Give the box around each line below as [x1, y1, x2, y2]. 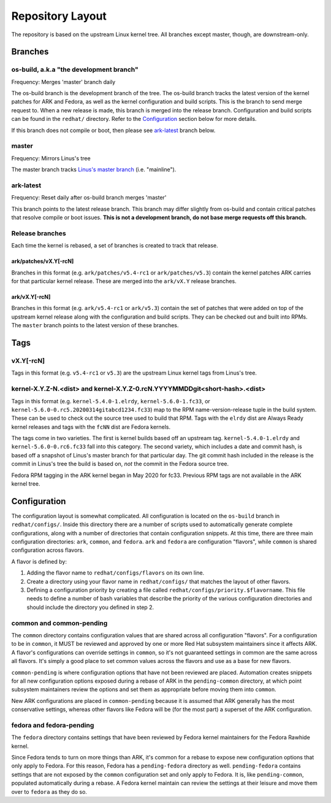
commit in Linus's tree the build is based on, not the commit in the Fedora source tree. [11, 460, 229, 468]
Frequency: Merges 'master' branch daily [11, 78, 116, 85]
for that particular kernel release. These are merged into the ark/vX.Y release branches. [11, 277, 237, 285]
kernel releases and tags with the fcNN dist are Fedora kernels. [11, 423, 171, 430]
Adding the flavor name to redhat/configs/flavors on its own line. [26, 569, 205, 576]
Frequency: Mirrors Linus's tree [11, 154, 91, 162]
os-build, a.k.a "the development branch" [11, 65, 139, 74]
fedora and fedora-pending [11, 721, 94, 729]
